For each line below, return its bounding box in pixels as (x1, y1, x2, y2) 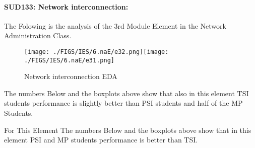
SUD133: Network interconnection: (4, 1, 129, 12)
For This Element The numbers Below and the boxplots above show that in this (4, 124, 251, 135)
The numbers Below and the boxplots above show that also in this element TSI (4, 88, 249, 98)
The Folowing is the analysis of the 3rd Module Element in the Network (4, 20, 226, 31)
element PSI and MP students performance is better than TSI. (4, 134, 198, 145)
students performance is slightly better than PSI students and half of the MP (4, 98, 243, 108)
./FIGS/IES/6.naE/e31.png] (24, 56, 114, 64)
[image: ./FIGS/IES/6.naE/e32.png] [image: (24, 48, 169, 55)
